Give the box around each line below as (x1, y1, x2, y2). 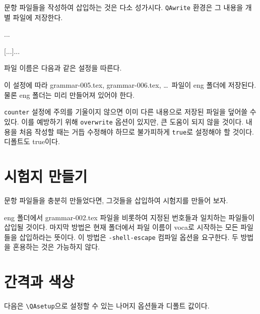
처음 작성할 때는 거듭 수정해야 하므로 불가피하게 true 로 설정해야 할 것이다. (19, 126, 254, 137)
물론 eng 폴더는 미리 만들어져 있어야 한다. (4, 89, 135, 100)
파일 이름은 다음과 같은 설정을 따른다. (4, 62, 122, 73)
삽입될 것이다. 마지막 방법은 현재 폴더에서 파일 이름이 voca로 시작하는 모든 (4, 222, 238, 232)
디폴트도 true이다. (4, 136, 60, 147)
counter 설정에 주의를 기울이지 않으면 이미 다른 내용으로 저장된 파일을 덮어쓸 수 (4, 106, 256, 117)
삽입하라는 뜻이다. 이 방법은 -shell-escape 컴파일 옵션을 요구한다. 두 (19, 231, 238, 242)
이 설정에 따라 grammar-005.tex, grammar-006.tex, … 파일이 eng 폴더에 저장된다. (4, 80, 256, 90)
